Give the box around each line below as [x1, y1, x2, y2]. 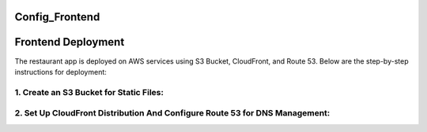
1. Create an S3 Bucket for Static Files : [14, 86, 164, 97]
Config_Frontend [14, 10, 100, 24]
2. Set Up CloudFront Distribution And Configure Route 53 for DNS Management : [14, 108, 331, 119]
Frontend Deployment [14, 35, 125, 49]
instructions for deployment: [14, 67, 107, 76]
